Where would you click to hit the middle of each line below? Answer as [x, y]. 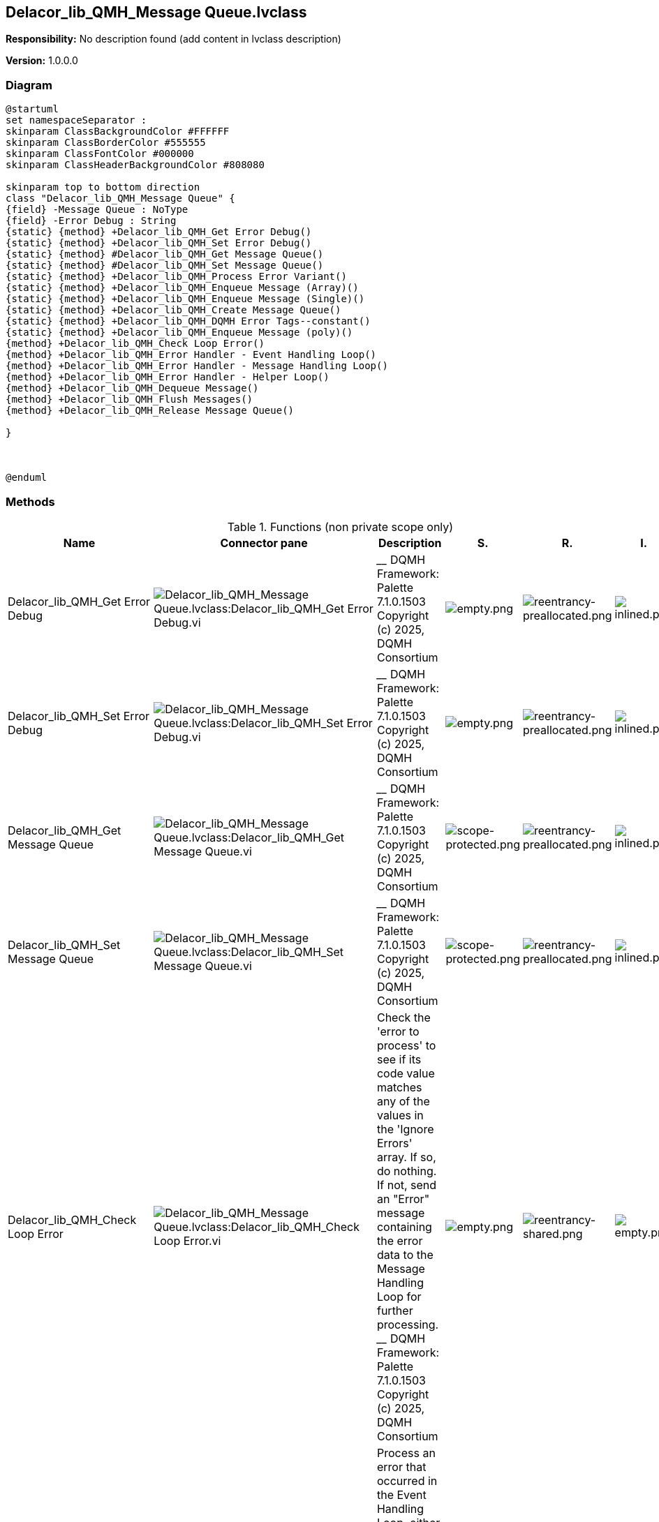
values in [400, 1115]
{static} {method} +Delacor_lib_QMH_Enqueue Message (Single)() [185, 299]
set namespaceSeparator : [76, 120]
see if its [399, 1059]
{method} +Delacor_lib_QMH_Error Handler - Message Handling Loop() [197, 366]
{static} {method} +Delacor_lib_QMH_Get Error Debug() [159, 232]
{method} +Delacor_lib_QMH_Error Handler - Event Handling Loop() [191, 355]
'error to [398, 1031]
